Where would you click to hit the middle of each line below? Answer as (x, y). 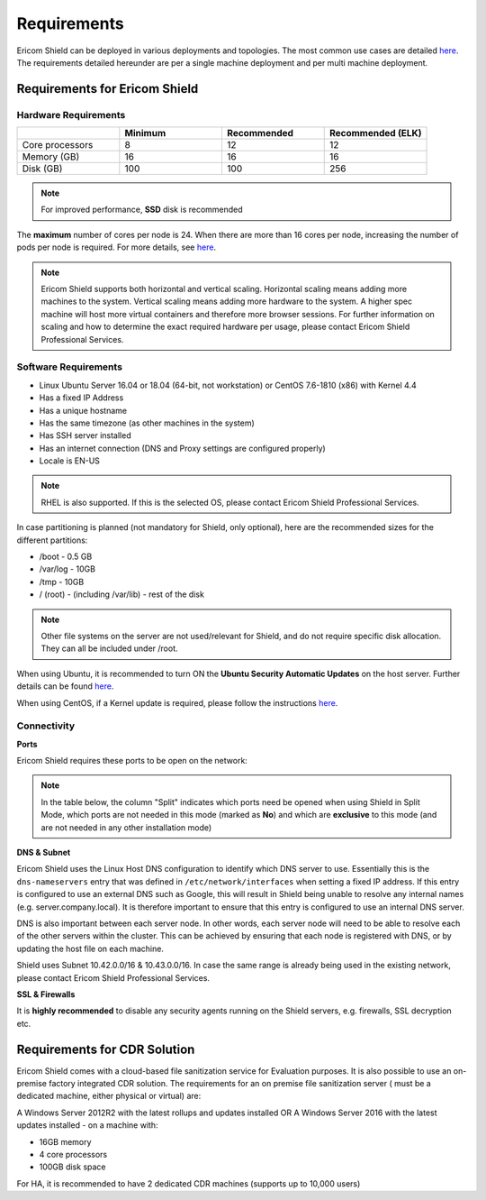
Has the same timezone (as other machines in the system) (147, 423)
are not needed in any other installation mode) (126, 827)
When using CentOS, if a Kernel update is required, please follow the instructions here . (177, 702)
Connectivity (46, 726)
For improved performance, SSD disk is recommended (142, 210)
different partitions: (52, 540)
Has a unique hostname (83, 410)
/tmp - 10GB (62, 582)
